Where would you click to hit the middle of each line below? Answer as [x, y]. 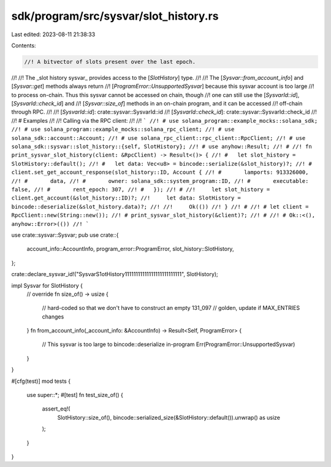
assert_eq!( [56, 409]
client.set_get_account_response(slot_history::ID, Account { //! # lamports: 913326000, [160, 172]
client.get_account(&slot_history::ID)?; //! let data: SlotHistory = [126, 198]
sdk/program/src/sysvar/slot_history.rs [115, 16]
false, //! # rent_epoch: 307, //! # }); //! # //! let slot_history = [141, 189]
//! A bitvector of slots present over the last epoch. [110, 62]
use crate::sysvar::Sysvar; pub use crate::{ [65, 235]
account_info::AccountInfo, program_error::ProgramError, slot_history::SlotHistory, [130, 249]
